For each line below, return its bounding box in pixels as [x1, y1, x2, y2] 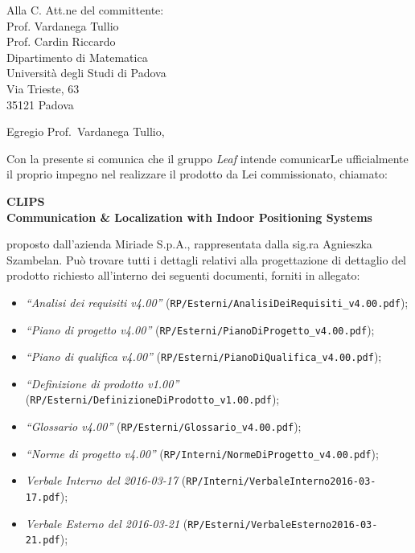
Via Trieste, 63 [6, 80, 80, 96]
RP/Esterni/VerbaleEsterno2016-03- [187, 518, 378, 530]
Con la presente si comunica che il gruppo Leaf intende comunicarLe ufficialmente [6, 150, 409, 166]
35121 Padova [6, 96, 74, 113]
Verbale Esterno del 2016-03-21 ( [25, 514, 188, 531]
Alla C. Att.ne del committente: [6, 2, 164, 18]
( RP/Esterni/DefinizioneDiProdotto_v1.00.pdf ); [25, 391, 280, 408]
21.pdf [25, 535, 60, 547]
